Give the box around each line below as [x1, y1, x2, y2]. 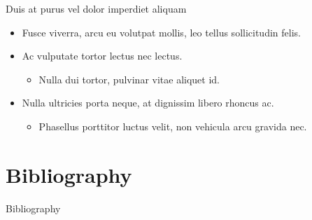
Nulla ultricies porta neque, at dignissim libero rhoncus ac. [22, 95, 274, 110]
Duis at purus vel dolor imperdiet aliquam [6, 1, 187, 15]
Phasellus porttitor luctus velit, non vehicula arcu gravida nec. [38, 118, 307, 133]
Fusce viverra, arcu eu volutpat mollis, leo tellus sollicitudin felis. [22, 25, 301, 39]
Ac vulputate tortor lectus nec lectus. [22, 48, 183, 63]
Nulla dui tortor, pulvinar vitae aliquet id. [38, 71, 220, 86]
